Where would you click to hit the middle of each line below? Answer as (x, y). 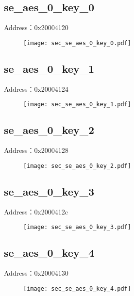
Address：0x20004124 (36, 89)
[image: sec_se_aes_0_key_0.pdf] (77, 43)
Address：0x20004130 (36, 273)
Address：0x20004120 (36, 27)
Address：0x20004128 (36, 150)
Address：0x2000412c (36, 211)
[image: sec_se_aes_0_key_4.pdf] (77, 288)
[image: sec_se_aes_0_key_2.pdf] (77, 166)
